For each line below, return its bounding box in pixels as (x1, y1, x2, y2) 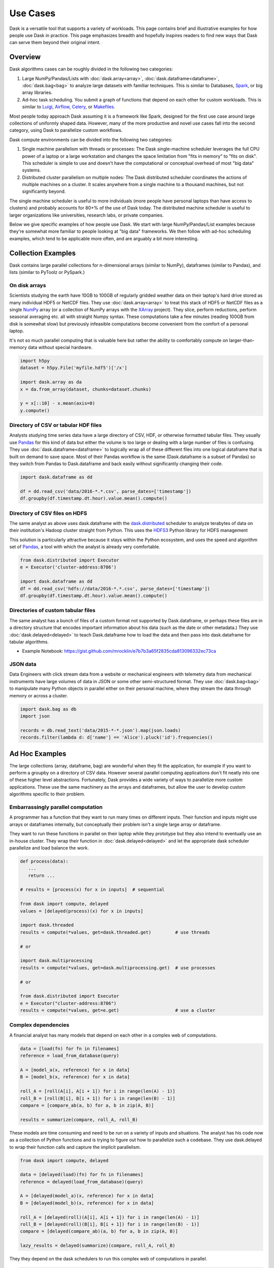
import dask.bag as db (20, 706, 77, 712)
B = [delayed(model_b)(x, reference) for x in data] (20, 1200, 154, 1206)
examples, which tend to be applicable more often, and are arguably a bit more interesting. (9, 235, 199, 241)
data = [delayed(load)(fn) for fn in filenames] (20, 1172, 144, 1178)
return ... (28, 872, 55, 878)
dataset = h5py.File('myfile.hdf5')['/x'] (20, 365, 127, 371)
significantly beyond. (22, 188, 66, 195)
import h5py (20, 358, 50, 364)
